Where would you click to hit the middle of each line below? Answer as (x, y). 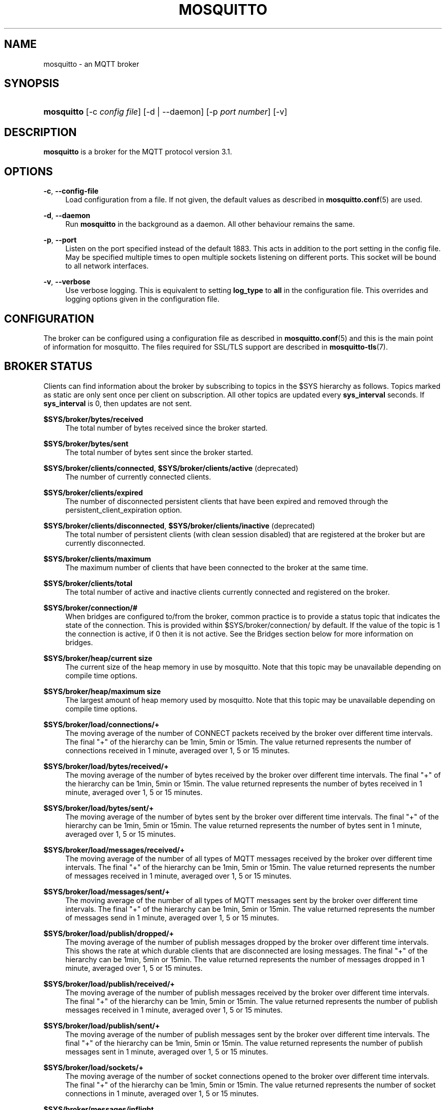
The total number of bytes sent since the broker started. (159, 452)
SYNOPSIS (32, 84)
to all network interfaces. (107, 266)
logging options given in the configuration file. (142, 299)
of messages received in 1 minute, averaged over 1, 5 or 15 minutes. (178, 876)
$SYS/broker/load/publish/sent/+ (102, 1025)
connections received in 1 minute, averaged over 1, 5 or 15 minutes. (178, 750)
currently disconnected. (105, 543)
